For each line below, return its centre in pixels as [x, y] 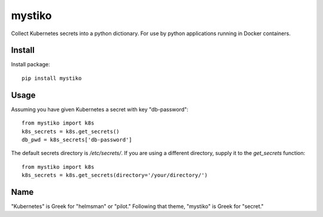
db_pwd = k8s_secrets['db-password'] [77, 139]
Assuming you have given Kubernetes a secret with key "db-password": [100, 109]
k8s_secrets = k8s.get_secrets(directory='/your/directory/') [115, 175]
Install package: [31, 64]
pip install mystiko [52, 78]
